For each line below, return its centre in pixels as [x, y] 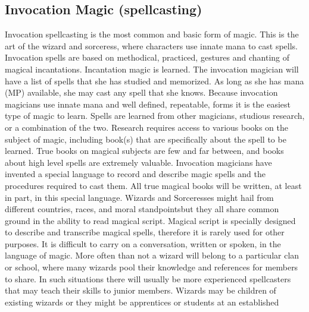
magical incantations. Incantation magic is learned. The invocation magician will [152, 69]
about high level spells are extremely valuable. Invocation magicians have [138, 162]
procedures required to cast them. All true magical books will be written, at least [153, 185]
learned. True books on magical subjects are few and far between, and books [144, 151]
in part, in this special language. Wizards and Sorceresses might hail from [139, 197]
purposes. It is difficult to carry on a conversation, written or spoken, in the [143, 243]
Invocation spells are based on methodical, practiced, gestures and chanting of [147, 57]
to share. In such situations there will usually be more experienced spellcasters [148, 278]
